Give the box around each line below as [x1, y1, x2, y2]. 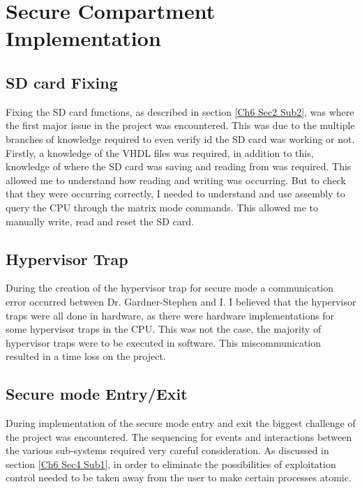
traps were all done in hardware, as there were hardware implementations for [6, 308, 335, 322]
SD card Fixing [6, 71, 118, 93]
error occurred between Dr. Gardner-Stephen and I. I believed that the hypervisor [6, 294, 356, 308]
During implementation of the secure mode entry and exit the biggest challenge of [6, 416, 356, 430]
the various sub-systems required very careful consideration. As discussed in [6, 443, 329, 458]
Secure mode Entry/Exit [6, 383, 188, 405]
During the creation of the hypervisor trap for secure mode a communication [6, 280, 334, 295]
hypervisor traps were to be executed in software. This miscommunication [6, 335, 322, 349]
